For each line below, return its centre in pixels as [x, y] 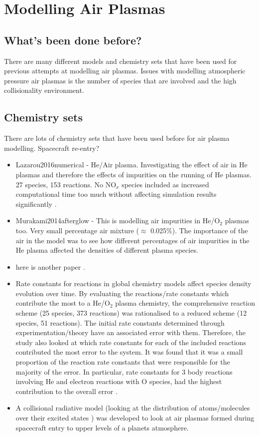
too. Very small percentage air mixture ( [77, 230]
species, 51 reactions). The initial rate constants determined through [120, 322]
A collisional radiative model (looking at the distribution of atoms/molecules [133, 408]
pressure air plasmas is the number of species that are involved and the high [120, 80]
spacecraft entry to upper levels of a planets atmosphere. [102, 427]
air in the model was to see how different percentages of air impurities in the [132, 240]
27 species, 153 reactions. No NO [66, 184]
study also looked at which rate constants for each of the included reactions [131, 342]
